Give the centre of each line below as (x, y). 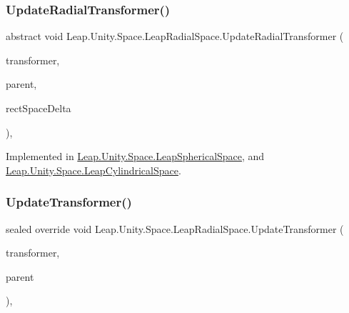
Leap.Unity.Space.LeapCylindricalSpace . (93, 170)
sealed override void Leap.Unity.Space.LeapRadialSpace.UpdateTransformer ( (175, 228)
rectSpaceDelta (39, 108)
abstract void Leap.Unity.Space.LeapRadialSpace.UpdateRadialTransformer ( (175, 36)
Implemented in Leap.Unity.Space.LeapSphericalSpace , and (135, 156)
